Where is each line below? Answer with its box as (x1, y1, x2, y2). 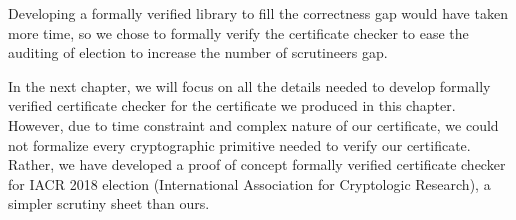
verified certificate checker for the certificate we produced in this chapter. (8, 95, 456, 116)
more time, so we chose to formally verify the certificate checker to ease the (8, 22, 469, 43)
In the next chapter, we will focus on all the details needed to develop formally (8, 75, 491, 96)
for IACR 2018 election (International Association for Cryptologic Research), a (8, 173, 491, 194)
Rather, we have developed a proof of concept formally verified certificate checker (8, 154, 506, 175)
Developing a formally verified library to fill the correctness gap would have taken (8, 3, 508, 23)
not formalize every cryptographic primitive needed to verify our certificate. (8, 134, 471, 155)
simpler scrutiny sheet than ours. (8, 193, 210, 214)
